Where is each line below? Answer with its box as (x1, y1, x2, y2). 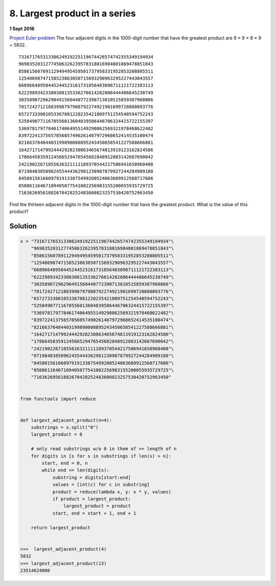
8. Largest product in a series (9, 8, 136, 19)
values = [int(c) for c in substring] (52, 482, 150, 488)
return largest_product (31, 525, 90, 530)
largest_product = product (63, 503, 131, 509)
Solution (9, 221, 37, 230)
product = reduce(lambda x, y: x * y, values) (52, 489, 171, 494)
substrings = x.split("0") (31, 424, 99, 431)
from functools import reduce (20, 396, 96, 401)
